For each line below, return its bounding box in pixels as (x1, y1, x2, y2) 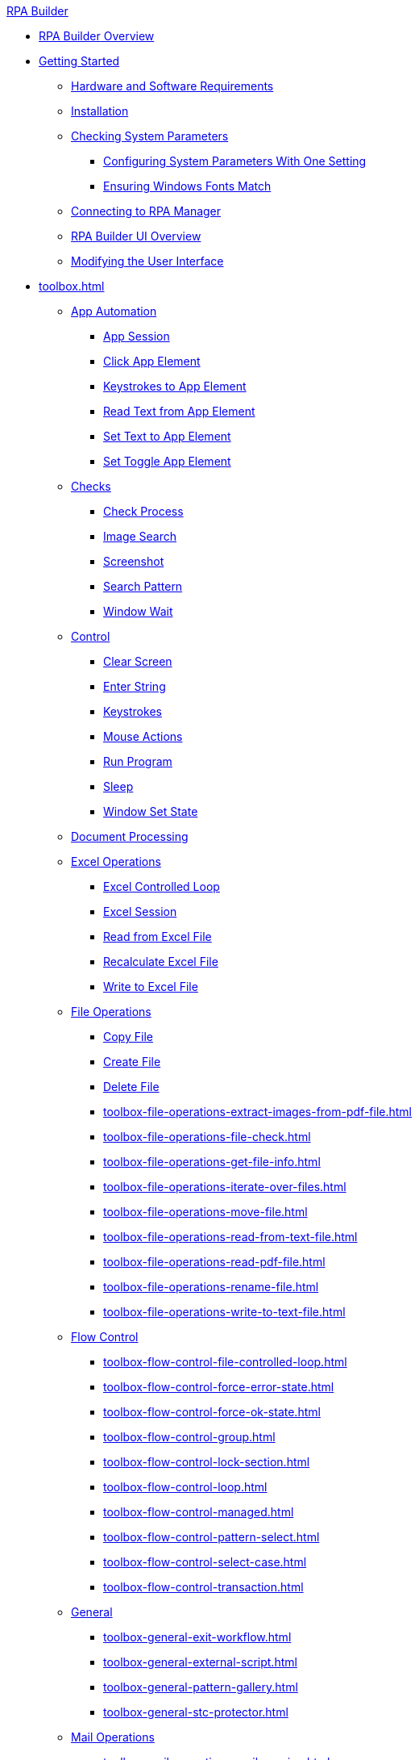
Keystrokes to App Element (103, 379, 247, 393)
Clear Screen (103, 654, 172, 668)
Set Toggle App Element (103, 454, 231, 468)
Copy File (103, 1030, 153, 1043)
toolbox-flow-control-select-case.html (103, 1555, 307, 1569)
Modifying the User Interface (71, 254, 224, 268)
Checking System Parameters (71, 129, 229, 143)
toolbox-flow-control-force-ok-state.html (103, 1405, 321, 1419)
